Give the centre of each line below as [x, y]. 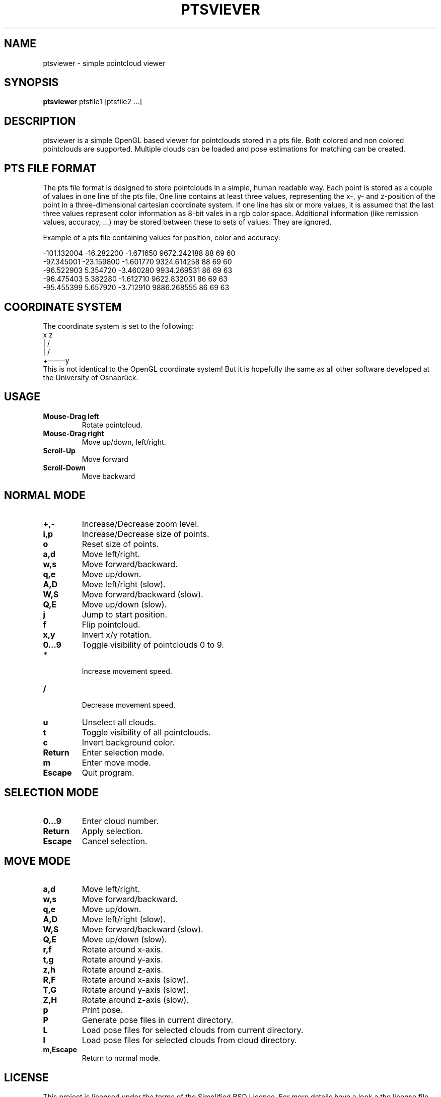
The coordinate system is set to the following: [119, 326]
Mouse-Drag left [71, 416]
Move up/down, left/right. [124, 442]
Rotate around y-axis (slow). [135, 990]
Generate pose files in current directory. [158, 1020]
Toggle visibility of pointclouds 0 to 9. [153, 644]
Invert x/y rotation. [117, 634]
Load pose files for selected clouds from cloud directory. [189, 1040]
